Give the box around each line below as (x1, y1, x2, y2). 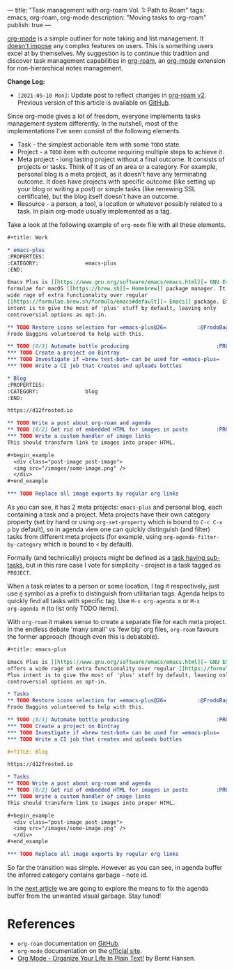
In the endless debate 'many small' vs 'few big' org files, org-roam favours (7, 625, 219, 633)
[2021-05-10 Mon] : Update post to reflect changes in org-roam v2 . (17, 91, 207, 99)
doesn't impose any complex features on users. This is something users (7, 42, 214, 50)
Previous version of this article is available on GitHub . (17, 98, 171, 107)
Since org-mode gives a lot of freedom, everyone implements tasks (7, 112, 201, 120)
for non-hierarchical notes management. (7, 64, 123, 72)
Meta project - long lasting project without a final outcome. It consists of (17, 155, 225, 163)
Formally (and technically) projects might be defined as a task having (7, 554, 205, 561)
